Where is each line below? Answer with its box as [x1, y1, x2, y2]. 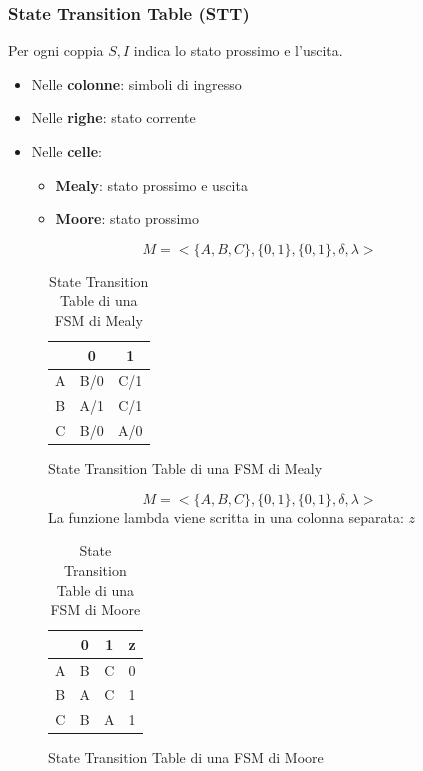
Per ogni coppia [8, 40, 104, 61]
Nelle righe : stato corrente [31, 107, 196, 128]
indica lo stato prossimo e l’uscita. [133, 40, 343, 61]
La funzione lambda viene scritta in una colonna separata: [48, 506, 404, 527]
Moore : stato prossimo [55, 208, 199, 229]
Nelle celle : [31, 141, 102, 161]
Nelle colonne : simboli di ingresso [31, 73, 242, 94]
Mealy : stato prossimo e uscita [55, 174, 248, 195]
